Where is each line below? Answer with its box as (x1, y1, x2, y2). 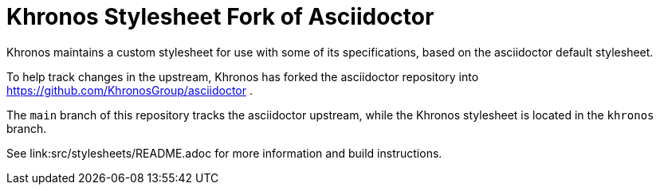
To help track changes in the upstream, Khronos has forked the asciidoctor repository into (6, 69, 479, 84)
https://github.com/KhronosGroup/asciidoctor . (6, 83, 253, 97)
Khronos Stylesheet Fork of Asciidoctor (6, 3, 434, 30)
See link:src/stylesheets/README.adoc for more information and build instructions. (6, 146, 442, 160)
